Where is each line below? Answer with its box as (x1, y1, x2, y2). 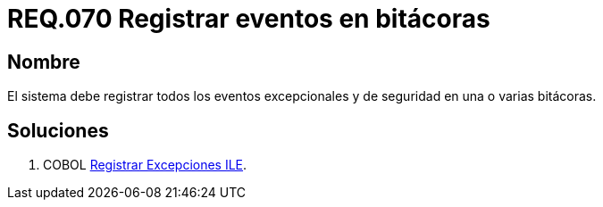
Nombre (7, 50, 80, 73)
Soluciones (7, 119, 109, 142)
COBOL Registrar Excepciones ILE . (43, 157, 247, 173)
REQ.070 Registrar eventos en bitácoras (7, 4, 490, 34)
